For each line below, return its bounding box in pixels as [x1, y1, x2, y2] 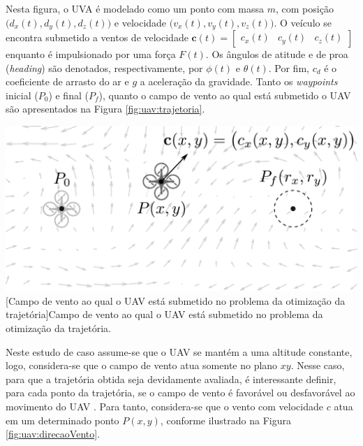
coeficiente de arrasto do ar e [6, 74, 129, 89]
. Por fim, [268, 60, 309, 75]
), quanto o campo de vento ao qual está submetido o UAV [98, 87, 351, 102]
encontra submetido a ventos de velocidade [6, 30, 188, 45]
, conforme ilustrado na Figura [160, 412, 291, 427]
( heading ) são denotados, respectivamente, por [6, 60, 203, 75]
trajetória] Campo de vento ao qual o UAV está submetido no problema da [6, 307, 323, 322]
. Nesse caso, [290, 358, 345, 373]
